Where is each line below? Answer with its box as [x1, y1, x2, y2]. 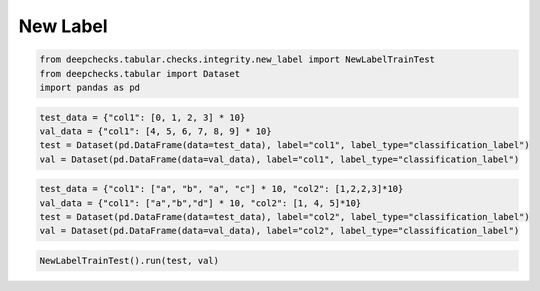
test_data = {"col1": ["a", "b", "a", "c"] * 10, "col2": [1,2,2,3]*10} [39, 183, 404, 195]
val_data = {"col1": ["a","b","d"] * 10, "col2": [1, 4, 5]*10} [39, 197, 362, 209]
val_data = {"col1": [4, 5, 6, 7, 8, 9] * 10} [39, 125, 272, 137]
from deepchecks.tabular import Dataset [39, 68, 240, 79]
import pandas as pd [39, 81, 140, 93]
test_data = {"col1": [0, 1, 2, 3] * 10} [39, 111, 246, 123]
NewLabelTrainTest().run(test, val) [39, 255, 220, 266]
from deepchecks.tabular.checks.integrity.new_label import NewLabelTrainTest [39, 54, 435, 65]
